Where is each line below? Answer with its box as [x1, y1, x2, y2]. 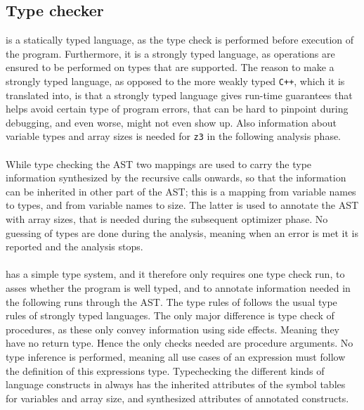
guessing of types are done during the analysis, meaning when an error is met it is [6, 225, 358, 240]
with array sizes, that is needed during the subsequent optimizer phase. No [6, 212, 328, 226]
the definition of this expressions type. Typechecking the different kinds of [6, 363, 325, 378]
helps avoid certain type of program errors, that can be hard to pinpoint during [6, 101, 349, 116]
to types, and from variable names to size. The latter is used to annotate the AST [6, 198, 359, 212]
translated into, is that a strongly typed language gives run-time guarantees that [6, 87, 353, 102]
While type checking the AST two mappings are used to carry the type [6, 156, 312, 171]
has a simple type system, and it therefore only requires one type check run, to [6, 267, 345, 281]
